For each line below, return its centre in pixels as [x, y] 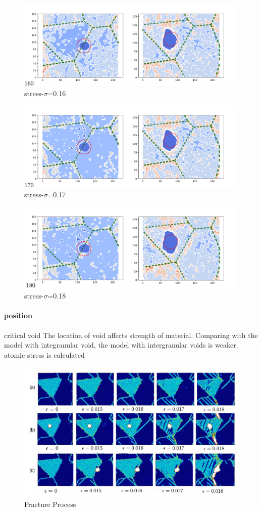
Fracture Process [50, 504]
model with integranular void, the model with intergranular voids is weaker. [121, 345]
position [18, 315]
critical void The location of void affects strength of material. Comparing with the [131, 335]
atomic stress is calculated [44, 354]
